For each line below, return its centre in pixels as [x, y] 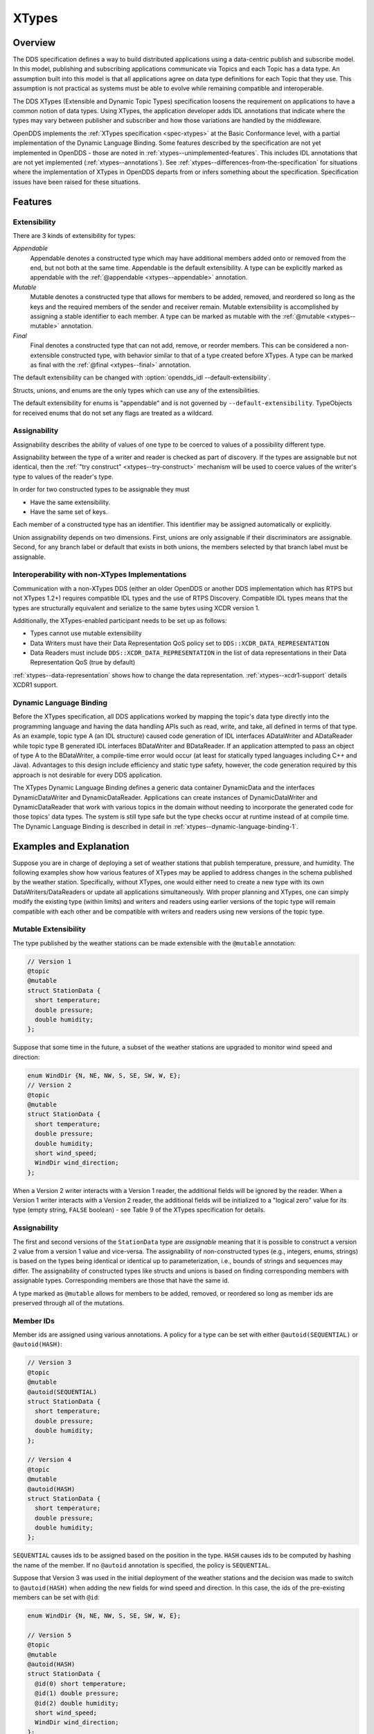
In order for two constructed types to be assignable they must [101, 490]
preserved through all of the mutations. [69, 1303]
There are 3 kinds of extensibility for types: [74, 235]
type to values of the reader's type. [63, 477]
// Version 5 [50, 1635]
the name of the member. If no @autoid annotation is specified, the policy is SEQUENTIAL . [142, 1565]
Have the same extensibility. [70, 502]
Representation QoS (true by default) [83, 662]
